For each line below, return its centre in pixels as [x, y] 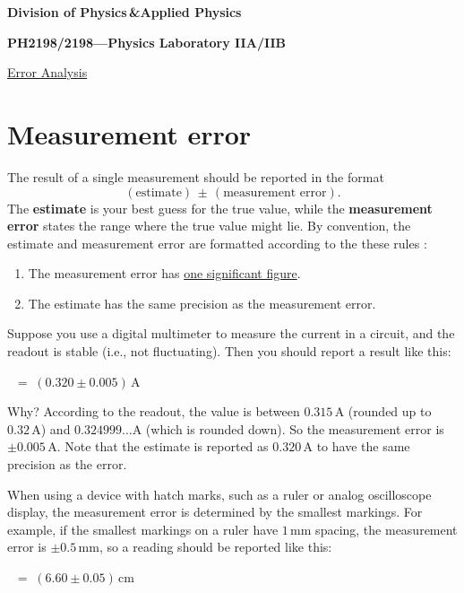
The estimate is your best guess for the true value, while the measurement [220, 208]
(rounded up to [390, 411]
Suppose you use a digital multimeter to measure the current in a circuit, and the [231, 333]
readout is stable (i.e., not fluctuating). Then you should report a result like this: [229, 351]
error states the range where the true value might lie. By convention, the [209, 226]
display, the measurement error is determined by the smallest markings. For [215, 512]
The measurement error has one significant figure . [164, 273]
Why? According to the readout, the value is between [154, 411]
